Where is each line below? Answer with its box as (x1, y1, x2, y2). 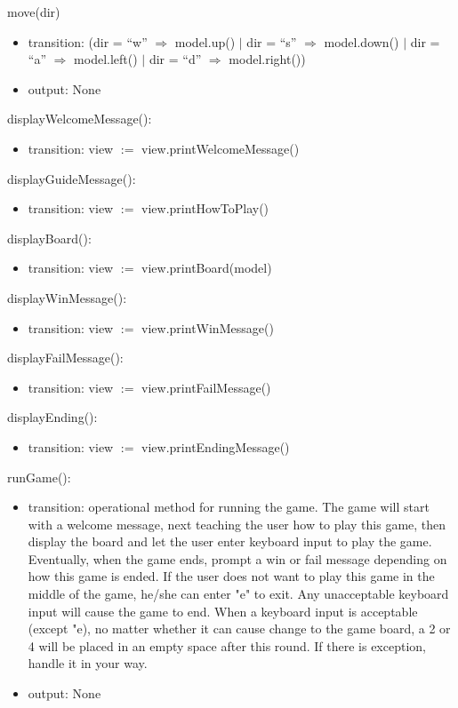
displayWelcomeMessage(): (7, 109, 152, 128)
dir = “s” (246, 32, 297, 51)
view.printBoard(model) (141, 259, 272, 277)
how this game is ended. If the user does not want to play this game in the (28, 567, 435, 585)
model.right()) (229, 50, 306, 68)
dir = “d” (149, 50, 202, 68)
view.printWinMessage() (141, 318, 274, 337)
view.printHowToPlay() (141, 199, 269, 218)
